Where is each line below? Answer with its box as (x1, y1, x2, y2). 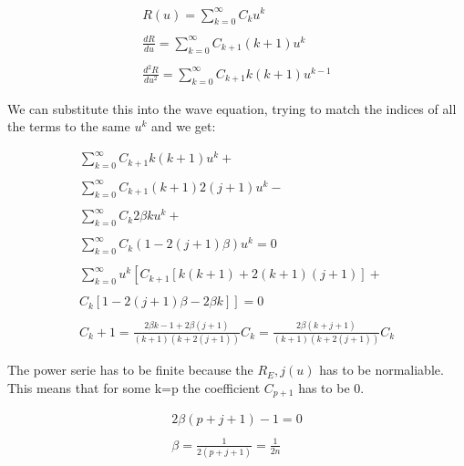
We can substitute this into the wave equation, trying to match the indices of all (7, 98, 457, 118)
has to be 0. (298, 378, 365, 397)
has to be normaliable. (319, 360, 444, 379)
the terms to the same (7, 117, 130, 136)
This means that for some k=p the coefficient (7, 378, 261, 397)
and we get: (150, 117, 216, 136)
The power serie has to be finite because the (7, 360, 253, 379)
